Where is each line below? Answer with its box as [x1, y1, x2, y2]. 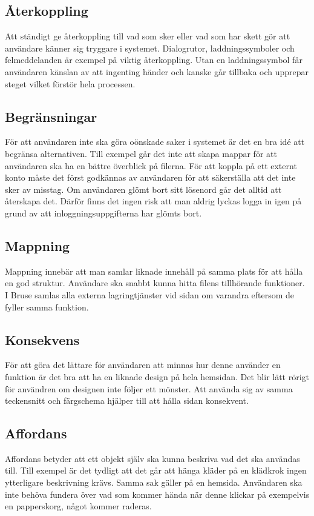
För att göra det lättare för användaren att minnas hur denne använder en [5, 358, 281, 371]
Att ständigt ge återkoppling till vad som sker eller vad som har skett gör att [5, 30, 290, 42]
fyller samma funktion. [5, 300, 89, 313]
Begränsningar [5, 107, 97, 126]
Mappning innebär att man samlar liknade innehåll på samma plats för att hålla [5, 264, 303, 277]
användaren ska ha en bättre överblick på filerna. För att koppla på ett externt [5, 159, 297, 172]
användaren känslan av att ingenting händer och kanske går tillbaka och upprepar [5, 65, 309, 78]
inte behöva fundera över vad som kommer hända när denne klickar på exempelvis [5, 488, 310, 500]
